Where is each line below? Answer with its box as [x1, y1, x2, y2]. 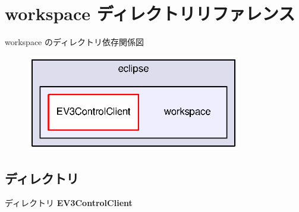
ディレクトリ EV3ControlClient [5, 197, 133, 209]
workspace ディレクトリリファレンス [5, 1, 295, 26]
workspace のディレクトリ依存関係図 [5, 36, 144, 48]
